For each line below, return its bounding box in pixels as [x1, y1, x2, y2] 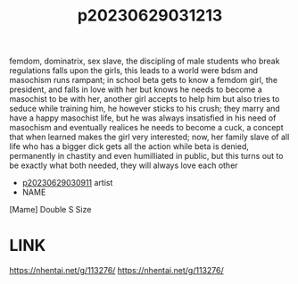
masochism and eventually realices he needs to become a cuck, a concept [9, 122, 284, 133]
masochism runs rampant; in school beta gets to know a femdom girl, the [9, 75, 278, 86]
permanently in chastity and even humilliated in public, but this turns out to [9, 151, 284, 162]
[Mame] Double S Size [9, 205, 92, 215]
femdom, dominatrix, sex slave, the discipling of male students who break [9, 55, 280, 67]
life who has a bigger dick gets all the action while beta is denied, [9, 141, 250, 152]
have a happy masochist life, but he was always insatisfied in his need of [9, 113, 277, 123]
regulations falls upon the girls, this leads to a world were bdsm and [9, 65, 259, 76]
